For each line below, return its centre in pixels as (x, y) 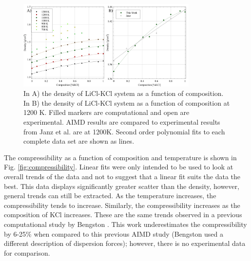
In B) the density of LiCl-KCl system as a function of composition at (127, 103)
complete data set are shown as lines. (79, 141)
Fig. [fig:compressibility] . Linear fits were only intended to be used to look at (119, 167)
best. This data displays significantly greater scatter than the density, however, (122, 186)
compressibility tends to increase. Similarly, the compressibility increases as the (122, 205)
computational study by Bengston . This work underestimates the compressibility (125, 224)
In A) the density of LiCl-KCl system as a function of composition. (124, 93)
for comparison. (27, 252)
